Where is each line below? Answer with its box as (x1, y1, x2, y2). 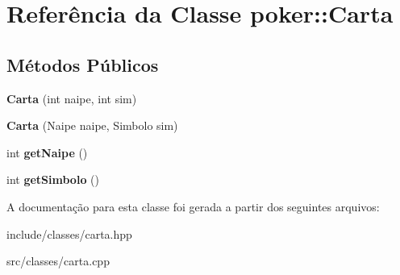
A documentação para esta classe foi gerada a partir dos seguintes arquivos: (6, 198, 380, 215)
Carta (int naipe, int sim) (6, 90, 137, 106)
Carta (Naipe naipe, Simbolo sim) (6, 117, 178, 134)
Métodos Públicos (6, 52, 159, 77)
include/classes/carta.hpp (6, 225, 132, 242)
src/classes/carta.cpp (6, 252, 110, 269)
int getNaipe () (6, 144, 88, 160)
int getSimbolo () (6, 171, 99, 188)
